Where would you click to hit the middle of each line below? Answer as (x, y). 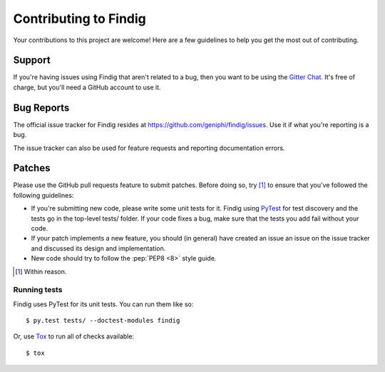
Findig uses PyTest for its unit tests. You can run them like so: (103, 304)
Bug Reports (41, 107)
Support (32, 60)
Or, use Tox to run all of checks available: (74, 336)
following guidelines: (43, 195)
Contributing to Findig (79, 19)
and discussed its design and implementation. (98, 248)
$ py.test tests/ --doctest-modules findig (103, 321)
